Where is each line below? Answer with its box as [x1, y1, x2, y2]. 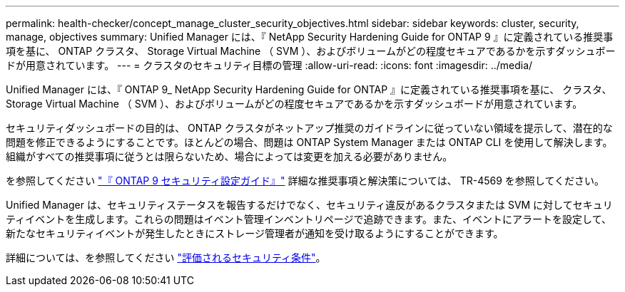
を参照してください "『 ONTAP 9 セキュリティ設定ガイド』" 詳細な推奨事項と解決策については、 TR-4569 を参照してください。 [6, 174, 604, 187]
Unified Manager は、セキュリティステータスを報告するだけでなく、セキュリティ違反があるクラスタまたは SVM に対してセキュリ [6, 199, 613, 211]
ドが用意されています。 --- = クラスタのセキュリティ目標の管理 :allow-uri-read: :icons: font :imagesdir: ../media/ [6, 59, 533, 71]
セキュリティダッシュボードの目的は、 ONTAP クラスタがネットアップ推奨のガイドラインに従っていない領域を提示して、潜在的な [6, 122, 613, 134]
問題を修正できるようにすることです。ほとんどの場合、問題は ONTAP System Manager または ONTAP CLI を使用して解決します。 [6, 136, 613, 148]
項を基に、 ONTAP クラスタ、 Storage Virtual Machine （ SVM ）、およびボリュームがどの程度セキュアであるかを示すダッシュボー [6, 45, 616, 57]
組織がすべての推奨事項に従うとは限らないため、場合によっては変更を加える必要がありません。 [6, 150, 453, 162]
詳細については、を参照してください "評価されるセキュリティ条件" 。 [6, 251, 326, 264]
